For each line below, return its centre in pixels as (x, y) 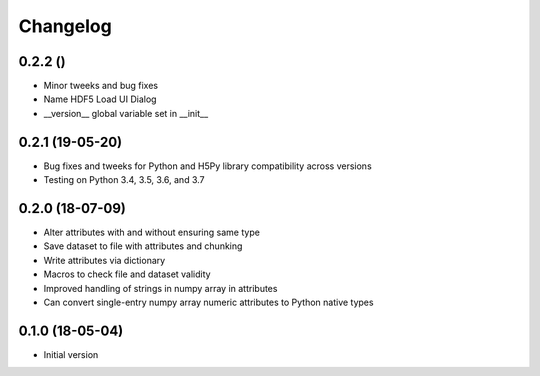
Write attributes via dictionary (104, 260)
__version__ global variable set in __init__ (126, 113)
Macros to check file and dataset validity (127, 274)
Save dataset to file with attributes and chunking (143, 246)
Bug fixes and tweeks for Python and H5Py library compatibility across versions (207, 166)
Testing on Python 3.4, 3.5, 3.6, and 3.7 (124, 180)
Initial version (71, 354)
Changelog (65, 26)
